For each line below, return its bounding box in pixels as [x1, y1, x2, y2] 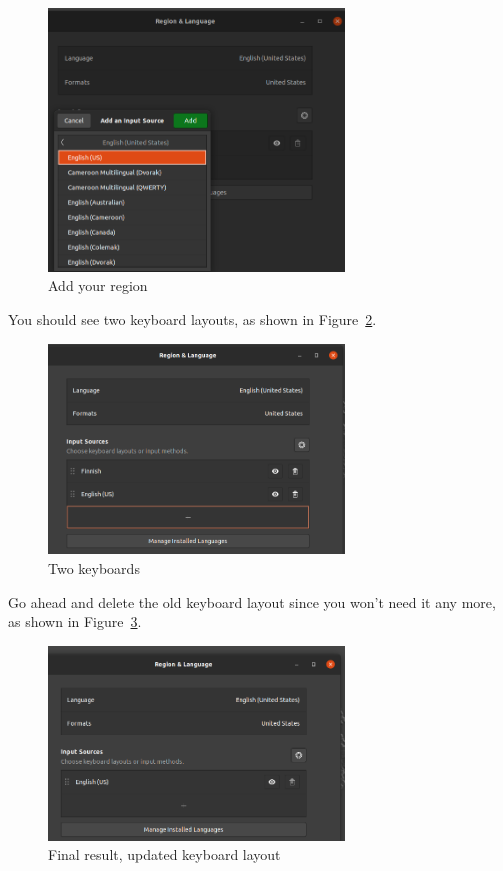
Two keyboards [48, 557, 140, 578]
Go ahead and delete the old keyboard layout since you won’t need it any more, [8, 591, 496, 612]
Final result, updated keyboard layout [48, 844, 281, 865]
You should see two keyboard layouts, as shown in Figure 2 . [8, 309, 377, 329]
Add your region [48, 275, 148, 296]
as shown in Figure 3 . [8, 611, 142, 632]
